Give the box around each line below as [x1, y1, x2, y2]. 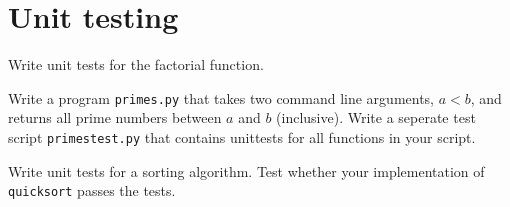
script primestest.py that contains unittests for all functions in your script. [8, 126, 476, 147]
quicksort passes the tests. [8, 180, 176, 201]
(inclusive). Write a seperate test [276, 107, 476, 128]
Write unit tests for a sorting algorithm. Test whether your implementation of [8, 160, 485, 181]
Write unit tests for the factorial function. [8, 54, 264, 75]
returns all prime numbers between [8, 107, 222, 128]
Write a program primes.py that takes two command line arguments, [8, 87, 435, 108]
